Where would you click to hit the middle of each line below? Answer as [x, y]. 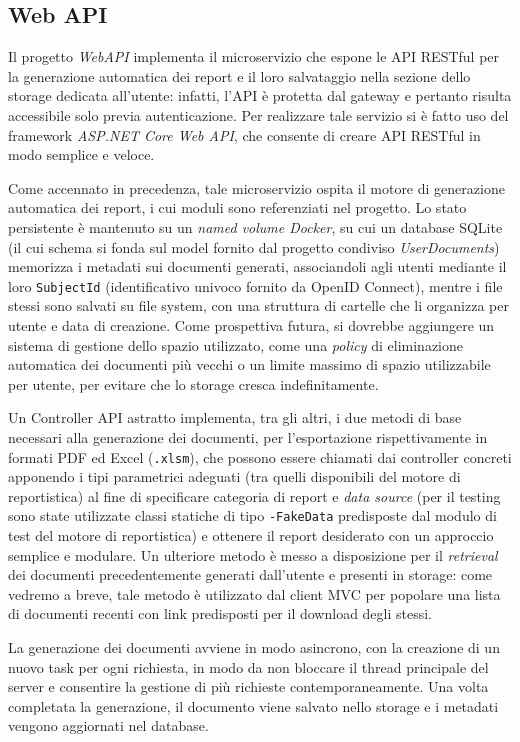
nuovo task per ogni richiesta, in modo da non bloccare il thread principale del [248, 666]
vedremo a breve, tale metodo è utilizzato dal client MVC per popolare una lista [254, 593]
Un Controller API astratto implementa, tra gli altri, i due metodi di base [235, 417]
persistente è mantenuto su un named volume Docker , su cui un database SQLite [255, 226]
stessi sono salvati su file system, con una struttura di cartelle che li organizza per [258, 305]
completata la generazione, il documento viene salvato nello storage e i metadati [253, 705]
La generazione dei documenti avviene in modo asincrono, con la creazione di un [254, 647]
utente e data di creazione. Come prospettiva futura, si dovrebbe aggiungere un [251, 324]
